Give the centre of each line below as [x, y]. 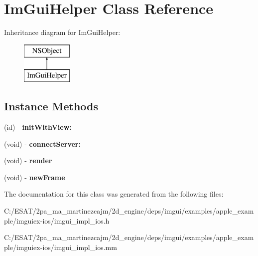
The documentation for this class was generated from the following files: [114, 194]
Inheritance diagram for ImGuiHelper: [62, 32]
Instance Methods [51, 106]
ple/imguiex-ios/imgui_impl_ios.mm [61, 247]
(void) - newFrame [35, 177]
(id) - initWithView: [38, 127]
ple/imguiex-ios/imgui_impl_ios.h [57, 220]
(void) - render [28, 160]
